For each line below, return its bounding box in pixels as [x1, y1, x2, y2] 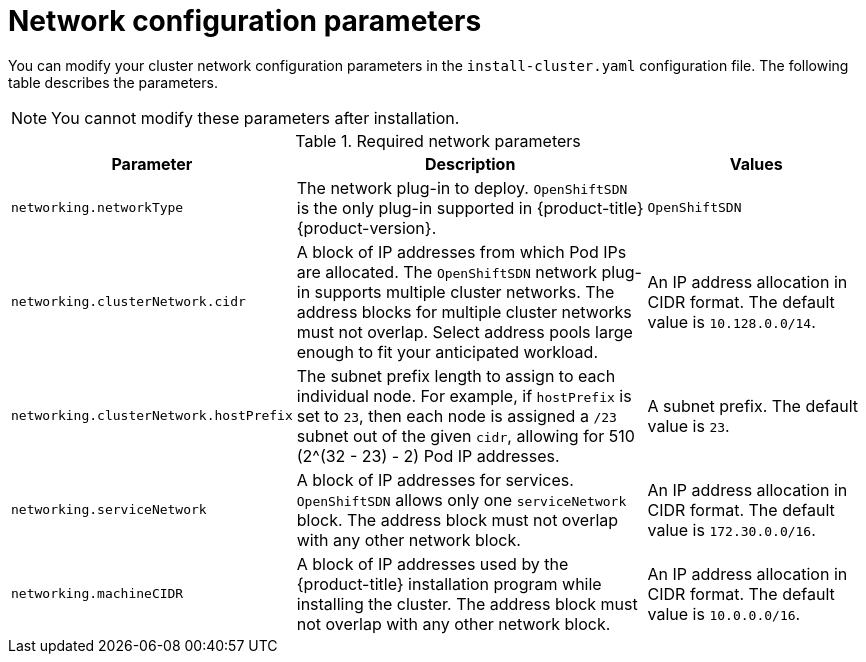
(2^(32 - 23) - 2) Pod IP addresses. [296, 445, 560, 466]
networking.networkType [11, 200, 184, 216]
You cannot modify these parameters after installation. [51, 107, 460, 128]
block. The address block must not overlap [296, 509, 619, 530]
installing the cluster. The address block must [296, 593, 638, 614]
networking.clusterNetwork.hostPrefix [11, 408, 293, 424]
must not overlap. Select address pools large [296, 321, 633, 342]
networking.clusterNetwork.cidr [11, 294, 246, 310]
